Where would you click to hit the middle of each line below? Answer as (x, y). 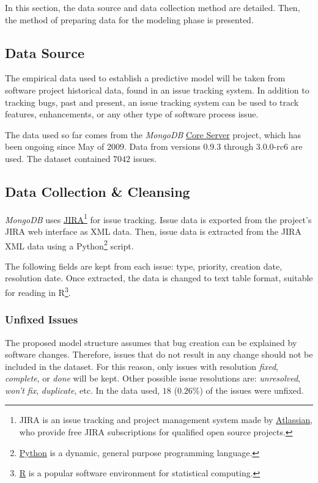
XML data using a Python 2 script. (69, 245)
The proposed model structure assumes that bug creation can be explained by (151, 342)
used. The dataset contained (58, 158)
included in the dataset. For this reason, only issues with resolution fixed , (142, 366)
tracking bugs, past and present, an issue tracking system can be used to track (152, 102)
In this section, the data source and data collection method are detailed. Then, (153, 7)
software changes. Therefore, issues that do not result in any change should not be (159, 354)
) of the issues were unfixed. (252, 390)
